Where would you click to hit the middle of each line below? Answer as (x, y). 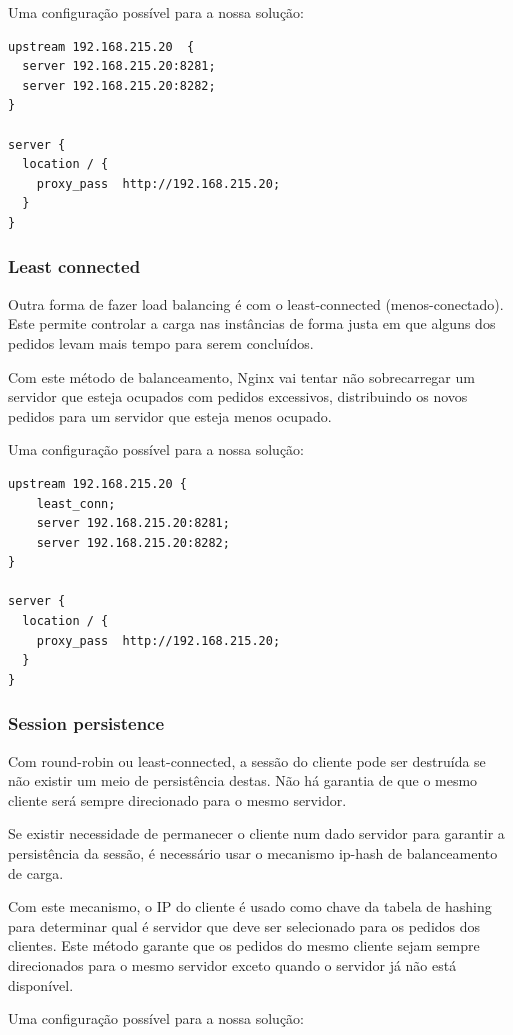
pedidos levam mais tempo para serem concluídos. (161, 342)
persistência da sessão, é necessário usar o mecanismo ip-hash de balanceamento (253, 853)
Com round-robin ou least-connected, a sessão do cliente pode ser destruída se (247, 760)
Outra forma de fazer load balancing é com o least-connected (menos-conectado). (256, 303)
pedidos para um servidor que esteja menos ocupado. (170, 415)
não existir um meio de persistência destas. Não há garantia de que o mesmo (243, 780)
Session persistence (86, 723)
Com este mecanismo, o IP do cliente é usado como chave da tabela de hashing (250, 906)
